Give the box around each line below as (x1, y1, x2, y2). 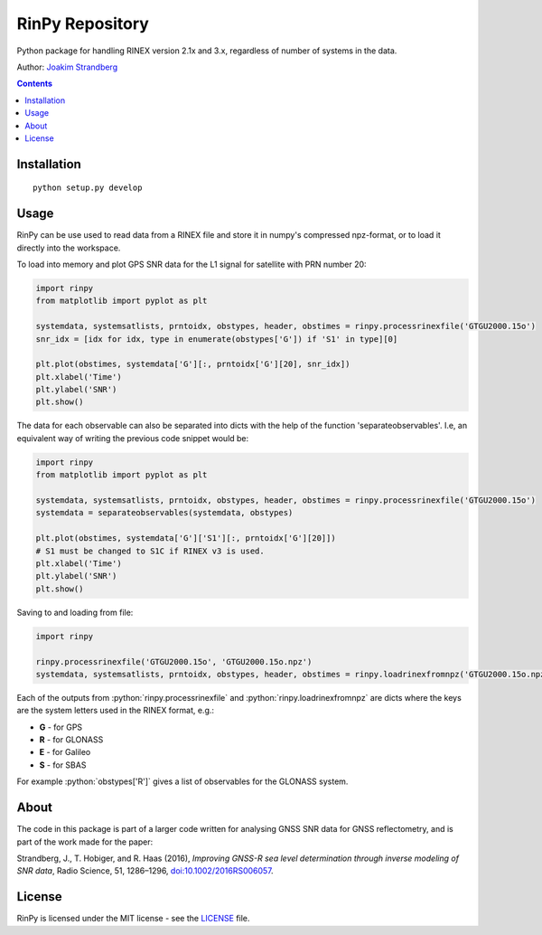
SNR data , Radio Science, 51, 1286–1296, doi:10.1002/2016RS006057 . (16, 865, 275, 876)
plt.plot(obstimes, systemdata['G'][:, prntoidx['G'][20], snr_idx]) (35, 359, 350, 370)
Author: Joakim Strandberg (16, 61, 117, 72)
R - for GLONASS (39, 734, 104, 745)
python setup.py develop (33, 183, 143, 194)
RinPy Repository (16, 14, 149, 33)
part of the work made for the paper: (16, 836, 154, 847)
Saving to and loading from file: (16, 607, 134, 618)
